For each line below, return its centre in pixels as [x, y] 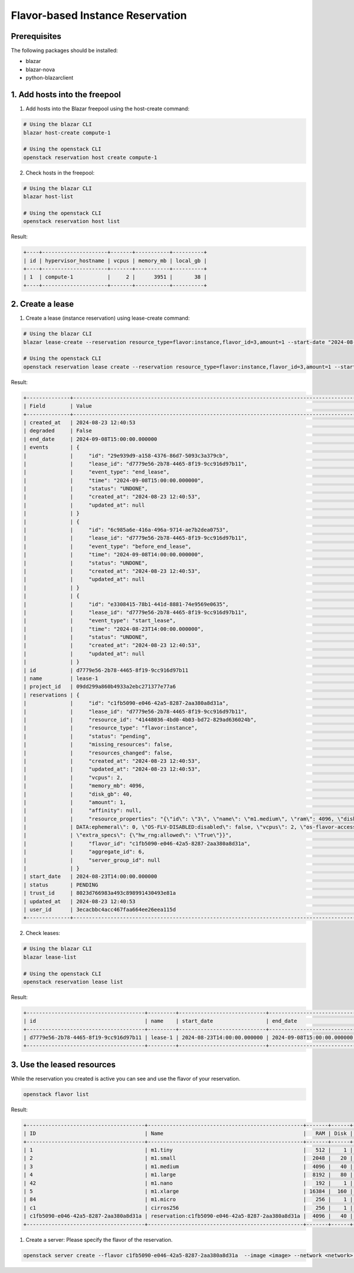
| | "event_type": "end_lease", [96, 472]
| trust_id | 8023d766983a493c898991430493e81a [100, 893]
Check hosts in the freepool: [60, 173]
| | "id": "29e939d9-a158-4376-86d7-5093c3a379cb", [126, 455]
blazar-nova [40, 69]
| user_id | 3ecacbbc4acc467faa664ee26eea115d [100, 909]
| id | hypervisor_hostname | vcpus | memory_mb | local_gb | [115, 260]
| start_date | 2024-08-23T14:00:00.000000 [90, 877]
